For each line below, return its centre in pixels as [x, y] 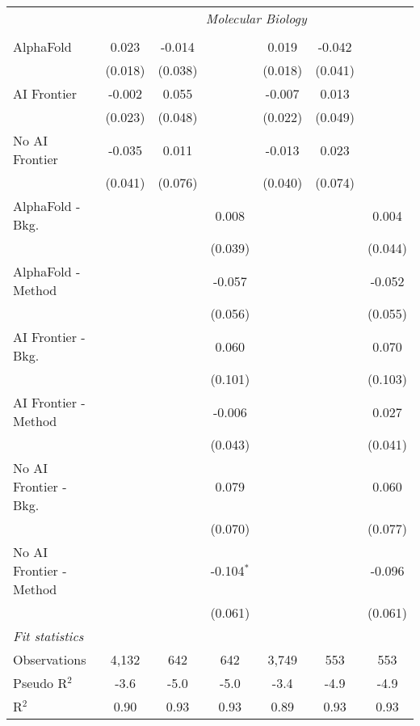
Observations [50, 659]
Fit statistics [48, 636]
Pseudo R [40, 683]
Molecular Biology [256, 18]
